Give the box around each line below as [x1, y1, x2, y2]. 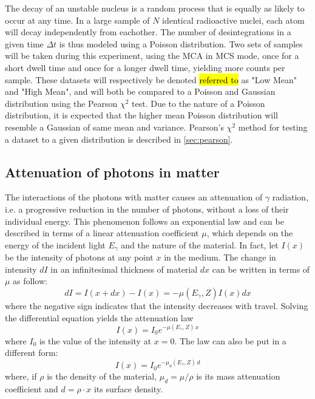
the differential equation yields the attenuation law [5, 311, 194, 324]
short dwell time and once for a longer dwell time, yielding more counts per [5, 61, 285, 73]
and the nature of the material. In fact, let [121, 238, 279, 251]
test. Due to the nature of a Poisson [132, 97, 265, 109]
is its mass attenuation [196, 370, 280, 383]
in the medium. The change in [164, 251, 276, 264]
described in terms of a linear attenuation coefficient [5, 227, 199, 239]
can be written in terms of [212, 262, 310, 275]
